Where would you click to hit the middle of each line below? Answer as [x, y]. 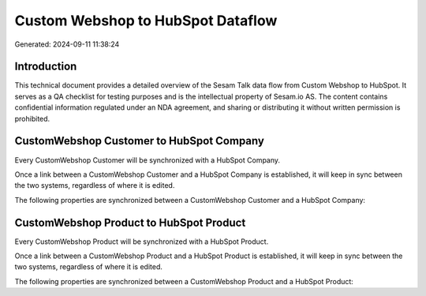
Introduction [46, 67]
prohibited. [32, 118]
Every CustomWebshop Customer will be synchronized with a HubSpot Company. [147, 160]
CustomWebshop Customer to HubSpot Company [139, 141]
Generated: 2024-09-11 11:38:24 [67, 44]
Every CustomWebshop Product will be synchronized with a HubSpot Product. [142, 242]
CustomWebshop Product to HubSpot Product [130, 222]
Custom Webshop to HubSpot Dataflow [146, 21]
